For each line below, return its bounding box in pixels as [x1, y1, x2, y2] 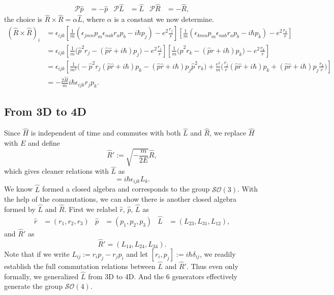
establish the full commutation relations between [4, 261, 156, 271]
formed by [4, 203, 36, 214]
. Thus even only [186, 261, 238, 271]
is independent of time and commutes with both [31, 127, 181, 138]
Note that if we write [4, 248, 70, 259]
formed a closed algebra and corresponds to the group [42, 183, 210, 194]
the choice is [4, 14, 43, 24]
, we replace [209, 127, 247, 138]
